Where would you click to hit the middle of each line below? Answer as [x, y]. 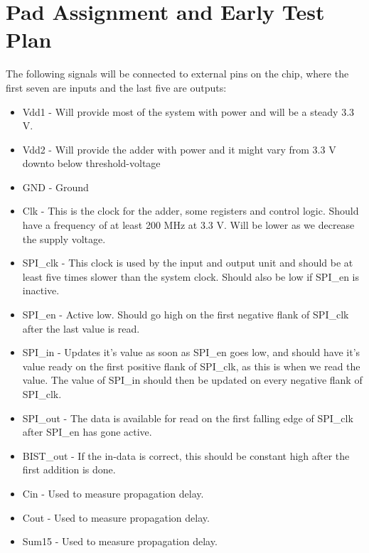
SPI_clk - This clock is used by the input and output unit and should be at [188, 263]
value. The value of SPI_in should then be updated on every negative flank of [192, 380]
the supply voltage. [64, 238]
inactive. [41, 290]
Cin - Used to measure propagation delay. [113, 493]
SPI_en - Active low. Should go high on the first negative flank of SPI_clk [186, 315]
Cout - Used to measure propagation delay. [116, 517]
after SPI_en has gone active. [87, 432]
